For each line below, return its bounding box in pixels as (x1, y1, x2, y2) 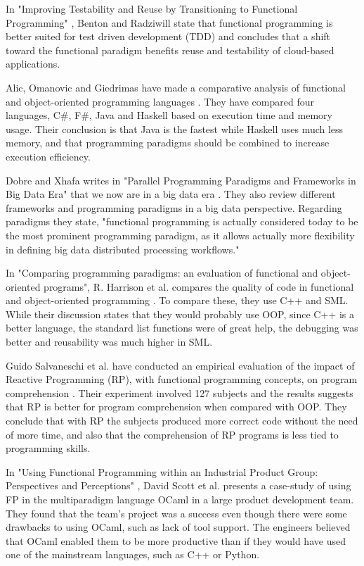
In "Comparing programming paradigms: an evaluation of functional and (6, 265, 318, 280)
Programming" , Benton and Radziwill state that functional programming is (6, 15, 333, 30)
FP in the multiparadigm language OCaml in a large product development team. (6, 492, 354, 506)
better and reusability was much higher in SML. (6, 334, 213, 349)
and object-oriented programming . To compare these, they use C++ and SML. (6, 293, 349, 308)
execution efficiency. (6, 149, 91, 163)
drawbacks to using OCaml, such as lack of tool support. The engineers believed (6, 520, 351, 534)
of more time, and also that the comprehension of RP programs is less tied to (6, 427, 339, 441)
